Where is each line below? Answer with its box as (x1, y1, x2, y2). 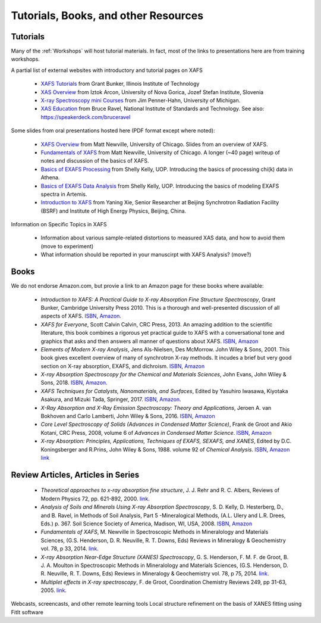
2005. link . (40, 587, 67, 594)
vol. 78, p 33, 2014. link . (40, 545, 99, 552)
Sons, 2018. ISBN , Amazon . (40, 379, 108, 387)
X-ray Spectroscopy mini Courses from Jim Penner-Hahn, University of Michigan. (40, 97, 241, 104)
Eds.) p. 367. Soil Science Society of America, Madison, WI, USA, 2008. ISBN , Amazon (40, 520, 253, 527)
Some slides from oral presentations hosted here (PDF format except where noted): (11, 127, 215, 134)
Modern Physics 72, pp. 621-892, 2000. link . (40, 495, 150, 502)
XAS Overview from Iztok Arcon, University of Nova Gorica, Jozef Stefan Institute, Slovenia (40, 88, 264, 95)
